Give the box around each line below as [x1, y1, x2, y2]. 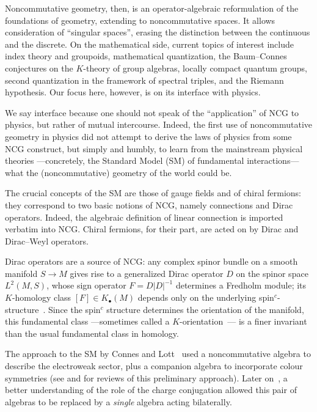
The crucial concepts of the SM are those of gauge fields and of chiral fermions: [5, 186, 302, 199]
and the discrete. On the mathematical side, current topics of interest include [5, 37, 294, 50]
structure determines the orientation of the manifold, [106, 303, 304, 315]
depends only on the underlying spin [137, 291, 274, 304]
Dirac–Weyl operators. [5, 234, 89, 247]
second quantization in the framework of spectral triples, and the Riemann [5, 73, 284, 86]
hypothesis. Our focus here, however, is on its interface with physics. [5, 86, 261, 98]
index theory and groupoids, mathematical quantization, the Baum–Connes [5, 50, 287, 62]
